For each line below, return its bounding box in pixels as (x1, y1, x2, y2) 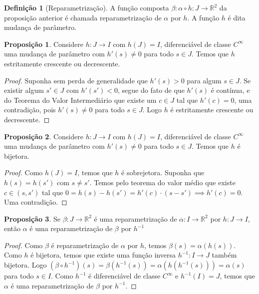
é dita (228, 12, 246, 22)
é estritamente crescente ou (170, 104, 254, 115)
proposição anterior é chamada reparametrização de (4, 12, 162, 22)
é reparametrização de (51, 240, 119, 250)
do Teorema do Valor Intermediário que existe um (4, 94, 157, 105)
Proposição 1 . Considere (4, 38, 83, 49)
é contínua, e (211, 85, 250, 95)
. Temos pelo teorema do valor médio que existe (89, 177, 236, 187)
